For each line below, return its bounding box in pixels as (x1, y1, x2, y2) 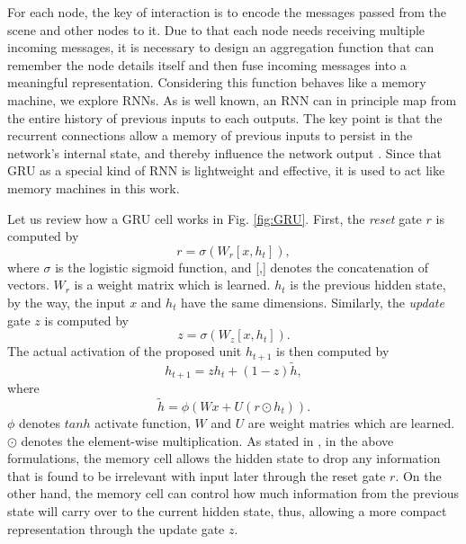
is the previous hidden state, (290, 275, 446, 294)
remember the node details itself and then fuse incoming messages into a (7, 55, 407, 74)
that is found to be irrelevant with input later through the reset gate (7, 466, 386, 485)
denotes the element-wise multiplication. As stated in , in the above (21, 431, 394, 450)
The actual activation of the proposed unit (7, 342, 242, 361)
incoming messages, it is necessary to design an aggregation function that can (7, 38, 435, 57)
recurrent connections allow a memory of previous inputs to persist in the (7, 126, 413, 145)
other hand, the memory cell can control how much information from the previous (7, 484, 459, 503)
